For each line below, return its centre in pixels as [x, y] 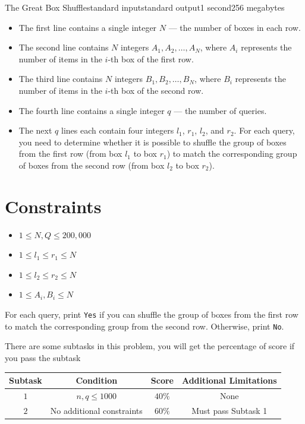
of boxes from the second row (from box [92, 165]
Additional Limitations [229, 380]
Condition [97, 380]
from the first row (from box [70, 154]
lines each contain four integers [117, 130]
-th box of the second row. [156, 90]
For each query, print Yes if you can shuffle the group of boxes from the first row [152, 314]
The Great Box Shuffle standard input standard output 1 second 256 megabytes [145, 7]
